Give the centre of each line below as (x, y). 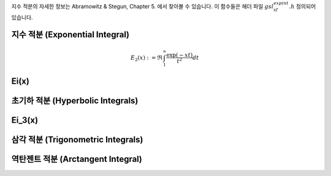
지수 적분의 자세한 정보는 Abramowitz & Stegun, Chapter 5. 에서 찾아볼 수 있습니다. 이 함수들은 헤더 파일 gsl (143, 6)
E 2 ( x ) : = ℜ (147, 58)
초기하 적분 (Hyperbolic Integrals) (75, 101)
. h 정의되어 (302, 6)
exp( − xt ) (180, 55)
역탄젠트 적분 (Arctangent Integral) (77, 159)
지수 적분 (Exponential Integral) (70, 35)
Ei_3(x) (25, 120)
